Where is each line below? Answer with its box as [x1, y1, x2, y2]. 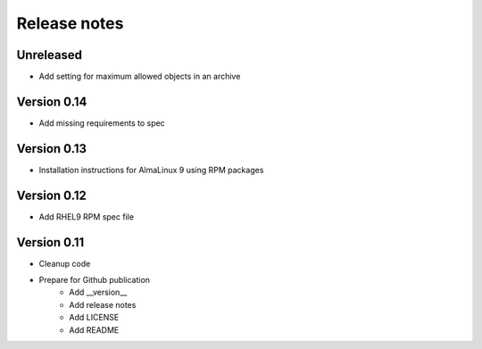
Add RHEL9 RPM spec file [38, 211, 134, 222]
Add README [69, 324, 120, 335]
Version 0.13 [16, 141, 87, 156]
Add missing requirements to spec [38, 117, 165, 129]
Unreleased [16, 47, 83, 62]
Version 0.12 [16, 187, 87, 203]
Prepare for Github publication [38, 275, 151, 286]
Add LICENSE [69, 312, 120, 323]
